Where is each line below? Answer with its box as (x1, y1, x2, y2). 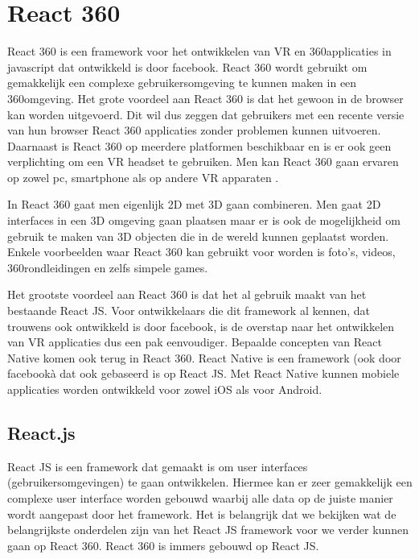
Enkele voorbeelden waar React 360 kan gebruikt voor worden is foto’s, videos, (7, 243, 396, 260)
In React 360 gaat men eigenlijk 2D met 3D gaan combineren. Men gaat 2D (7, 196, 381, 213)
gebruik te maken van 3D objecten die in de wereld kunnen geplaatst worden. (7, 227, 389, 244)
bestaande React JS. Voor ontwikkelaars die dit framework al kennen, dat (7, 302, 371, 319)
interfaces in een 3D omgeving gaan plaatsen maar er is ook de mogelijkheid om (7, 212, 401, 229)
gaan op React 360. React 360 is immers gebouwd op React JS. (7, 536, 319, 553)
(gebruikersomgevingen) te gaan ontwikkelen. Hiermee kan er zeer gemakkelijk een (7, 474, 413, 491)
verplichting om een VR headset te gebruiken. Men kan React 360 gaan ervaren (7, 153, 399, 170)
